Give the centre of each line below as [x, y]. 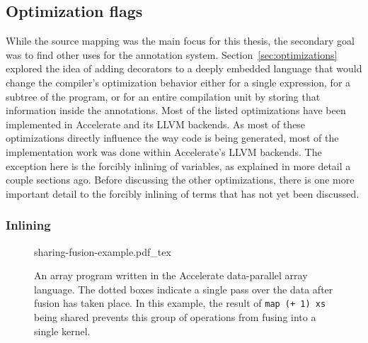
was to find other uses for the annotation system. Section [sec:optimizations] [172, 54]
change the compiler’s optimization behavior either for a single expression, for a [178, 82]
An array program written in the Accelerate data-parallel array [171, 275]
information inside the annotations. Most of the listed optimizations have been [176, 110]
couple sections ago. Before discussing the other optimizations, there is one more [180, 180]
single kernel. [62, 331]
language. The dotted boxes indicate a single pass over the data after [184, 289]
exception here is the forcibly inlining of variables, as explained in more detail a [178, 165]
